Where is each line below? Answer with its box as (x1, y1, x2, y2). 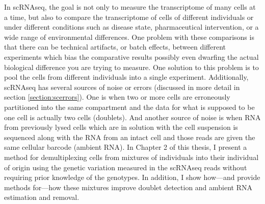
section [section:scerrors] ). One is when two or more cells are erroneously (4, 92, 230, 102)
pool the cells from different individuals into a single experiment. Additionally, (4, 72, 249, 82)
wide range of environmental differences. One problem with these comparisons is (4, 31, 254, 42)
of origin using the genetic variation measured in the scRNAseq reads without (4, 162, 247, 172)
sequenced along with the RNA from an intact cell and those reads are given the (4, 131, 255, 142)
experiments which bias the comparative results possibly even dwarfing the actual (4, 51, 259, 62)
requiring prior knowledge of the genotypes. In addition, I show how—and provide (4, 172, 260, 183)
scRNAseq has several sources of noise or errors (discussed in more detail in (4, 81, 240, 92)
